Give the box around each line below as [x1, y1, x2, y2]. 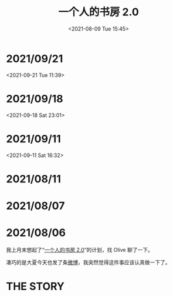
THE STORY [6, 280, 65, 293]
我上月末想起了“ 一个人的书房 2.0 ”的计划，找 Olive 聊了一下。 [6, 246, 154, 253]
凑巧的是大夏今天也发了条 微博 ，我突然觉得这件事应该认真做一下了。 [6, 258, 171, 265]
